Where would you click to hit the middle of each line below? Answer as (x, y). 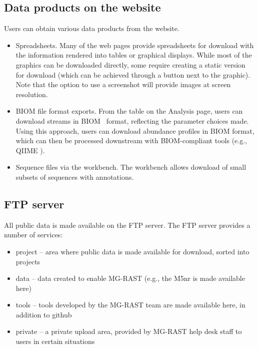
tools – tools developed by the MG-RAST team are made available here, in (130, 305)
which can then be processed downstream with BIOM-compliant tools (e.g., (131, 140)
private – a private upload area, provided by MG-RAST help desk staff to (129, 331)
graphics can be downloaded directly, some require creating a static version (130, 64)
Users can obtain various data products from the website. (92, 28)
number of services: (33, 235)
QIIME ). (30, 150)
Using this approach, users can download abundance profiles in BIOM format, (135, 130)
